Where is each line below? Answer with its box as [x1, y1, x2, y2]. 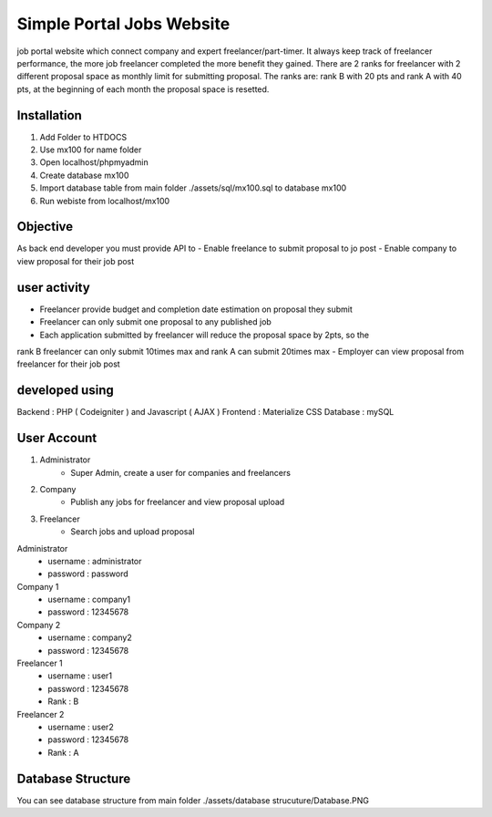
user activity [16, 279, 90, 295]
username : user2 [47, 721, 114, 732]
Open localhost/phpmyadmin [39, 157, 149, 168]
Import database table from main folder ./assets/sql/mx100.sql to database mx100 [39, 182, 347, 193]
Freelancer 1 [16, 657, 63, 669]
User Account [16, 430, 97, 446]
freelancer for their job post [16, 358, 120, 369]
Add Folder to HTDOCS [39, 131, 128, 142]
